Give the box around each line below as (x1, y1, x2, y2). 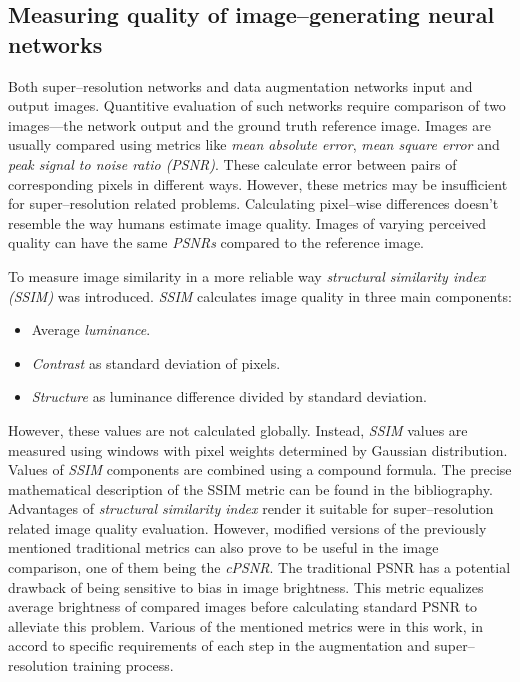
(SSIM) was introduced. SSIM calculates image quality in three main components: (8, 285, 512, 306)
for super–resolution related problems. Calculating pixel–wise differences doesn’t (8, 193, 499, 214)
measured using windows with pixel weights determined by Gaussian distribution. (8, 439, 508, 460)
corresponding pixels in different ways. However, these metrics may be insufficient (8, 173, 508, 194)
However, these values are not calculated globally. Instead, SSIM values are (8, 419, 468, 440)
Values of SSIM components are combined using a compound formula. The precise (8, 459, 512, 480)
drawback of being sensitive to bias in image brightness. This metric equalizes (8, 576, 484, 597)
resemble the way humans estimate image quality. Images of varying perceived (8, 212, 486, 233)
